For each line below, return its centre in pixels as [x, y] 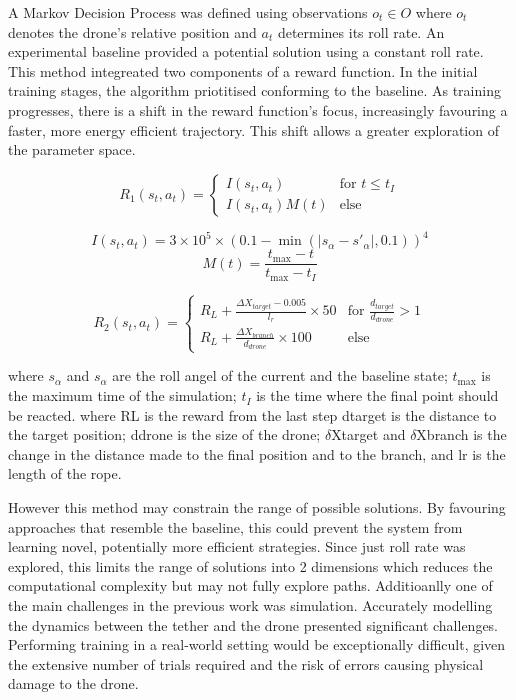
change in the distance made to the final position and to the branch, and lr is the [257, 453]
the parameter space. [72, 149]
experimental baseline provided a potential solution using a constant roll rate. [246, 51]
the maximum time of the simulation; [122, 395]
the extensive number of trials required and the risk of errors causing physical [246, 663]
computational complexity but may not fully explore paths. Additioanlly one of [250, 585]
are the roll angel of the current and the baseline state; [280, 375]
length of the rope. [65, 473]
